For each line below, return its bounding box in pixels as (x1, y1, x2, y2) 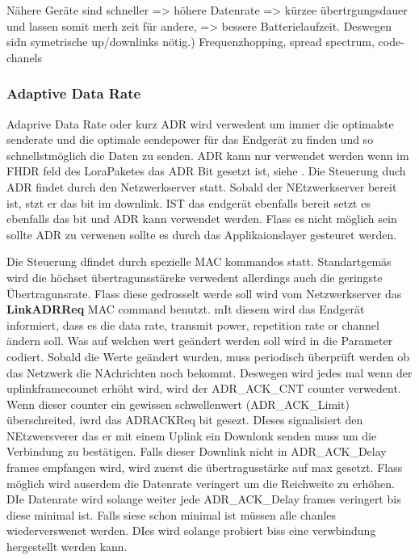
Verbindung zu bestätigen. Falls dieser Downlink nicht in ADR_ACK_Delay (6, 443, 387, 460)
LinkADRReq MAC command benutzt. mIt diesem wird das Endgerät (6, 301, 365, 318)
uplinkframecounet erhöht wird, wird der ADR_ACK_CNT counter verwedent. (6, 380, 401, 397)
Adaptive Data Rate (6, 83, 141, 103)
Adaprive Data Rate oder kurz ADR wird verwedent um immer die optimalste (6, 115, 394, 132)
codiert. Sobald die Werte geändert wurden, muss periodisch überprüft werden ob (6, 347, 410, 364)
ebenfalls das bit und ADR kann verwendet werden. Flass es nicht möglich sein (6, 210, 397, 227)
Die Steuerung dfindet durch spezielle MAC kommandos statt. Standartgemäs (6, 253, 392, 270)
